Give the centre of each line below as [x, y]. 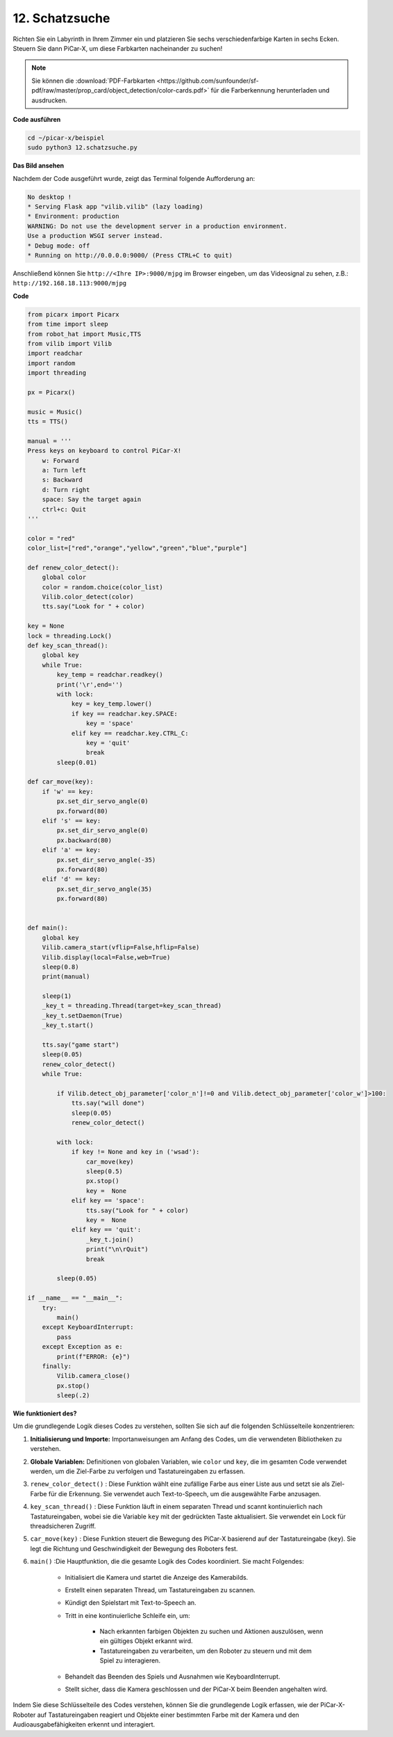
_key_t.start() [68, 1025]
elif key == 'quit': [106, 1230]
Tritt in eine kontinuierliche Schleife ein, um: [127, 1615]
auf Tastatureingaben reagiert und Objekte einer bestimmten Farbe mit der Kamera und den [168, 1715]
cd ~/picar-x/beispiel [66, 138]
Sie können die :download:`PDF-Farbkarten [93, 81]
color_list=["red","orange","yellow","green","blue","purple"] [137, 548]
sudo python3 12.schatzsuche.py [83, 148]
